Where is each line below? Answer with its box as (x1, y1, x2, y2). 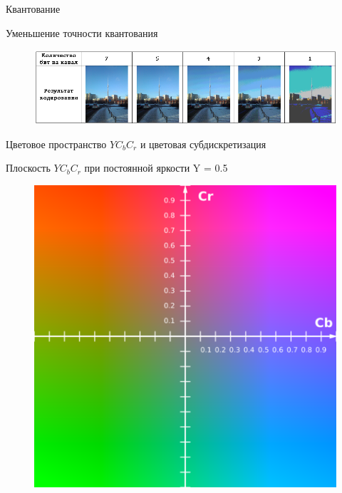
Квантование (6, 1, 61, 16)
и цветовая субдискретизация (140, 136, 266, 151)
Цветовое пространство (6, 136, 107, 151)
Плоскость (6, 160, 51, 175)
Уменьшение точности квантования (6, 25, 158, 40)
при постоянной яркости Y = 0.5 (84, 160, 228, 175)
